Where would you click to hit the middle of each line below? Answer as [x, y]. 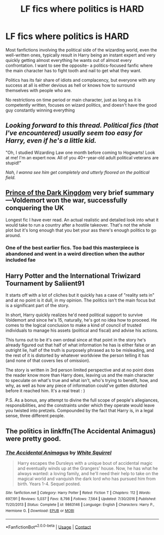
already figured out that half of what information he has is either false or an [81, 345]
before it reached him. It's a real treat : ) [45, 391]
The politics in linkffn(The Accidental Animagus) [81, 431]
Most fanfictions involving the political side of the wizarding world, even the [81, 50]
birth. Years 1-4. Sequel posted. [49, 484]
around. [13, 235]
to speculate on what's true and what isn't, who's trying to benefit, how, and [82, 381]
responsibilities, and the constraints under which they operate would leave [80, 405]
